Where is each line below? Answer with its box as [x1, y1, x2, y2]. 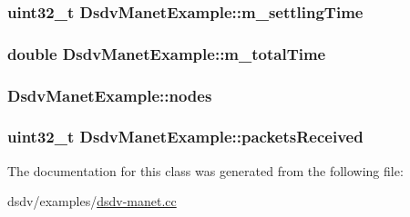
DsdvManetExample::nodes [7, 84, 212, 106]
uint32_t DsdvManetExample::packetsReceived [7, 125, 364, 148]
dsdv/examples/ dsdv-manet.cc [7, 192, 177, 211]
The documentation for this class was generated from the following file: [7, 161, 404, 180]
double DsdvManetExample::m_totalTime [7, 42, 326, 64]
